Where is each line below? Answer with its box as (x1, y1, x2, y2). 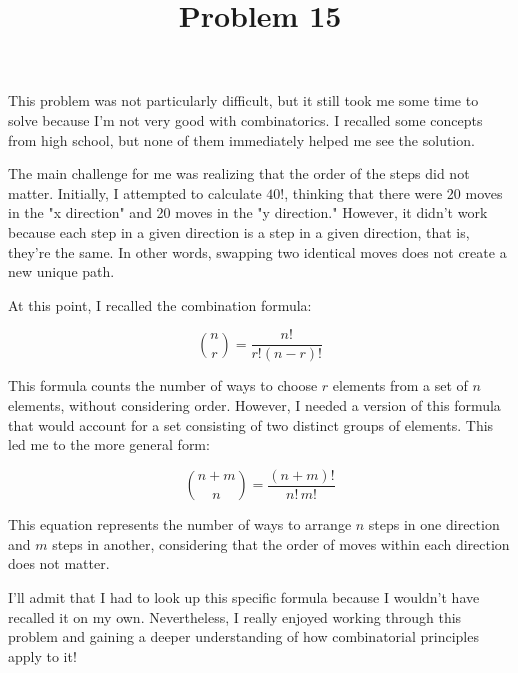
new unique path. (8, 261, 115, 282)
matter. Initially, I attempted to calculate (8, 182, 262, 203)
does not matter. (8, 553, 110, 574)
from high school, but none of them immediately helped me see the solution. (8, 129, 475, 150)
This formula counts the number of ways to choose (8, 375, 318, 396)
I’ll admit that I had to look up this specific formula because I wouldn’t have (8, 587, 480, 607)
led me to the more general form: (8, 434, 210, 455)
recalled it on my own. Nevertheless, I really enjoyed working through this (8, 606, 462, 627)
